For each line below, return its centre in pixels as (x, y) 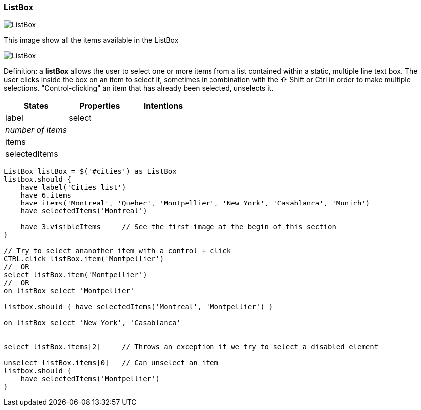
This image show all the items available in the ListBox (91, 40)
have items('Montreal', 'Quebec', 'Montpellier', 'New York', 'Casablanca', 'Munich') (195, 203)
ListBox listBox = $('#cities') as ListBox (90, 171)
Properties (100, 106)
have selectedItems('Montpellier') (90, 379)
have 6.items (46, 195)
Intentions (163, 106)
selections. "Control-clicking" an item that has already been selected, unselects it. (139, 88)
